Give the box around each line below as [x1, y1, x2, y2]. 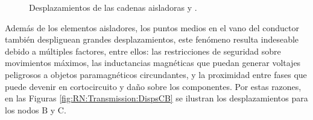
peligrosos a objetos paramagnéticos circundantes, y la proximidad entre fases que [5, 68, 307, 80]
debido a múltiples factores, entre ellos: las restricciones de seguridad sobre [5, 44, 281, 57]
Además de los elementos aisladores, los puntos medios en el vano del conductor [5, 21, 299, 34]
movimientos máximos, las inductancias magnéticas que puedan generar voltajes [5, 56, 301, 69]
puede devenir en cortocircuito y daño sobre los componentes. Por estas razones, [5, 80, 302, 92]
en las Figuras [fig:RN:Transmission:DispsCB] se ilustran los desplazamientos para [5, 92, 308, 104]
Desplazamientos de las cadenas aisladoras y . [29, 1, 197, 13]
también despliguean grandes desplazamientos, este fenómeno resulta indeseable [5, 33, 299, 46]
